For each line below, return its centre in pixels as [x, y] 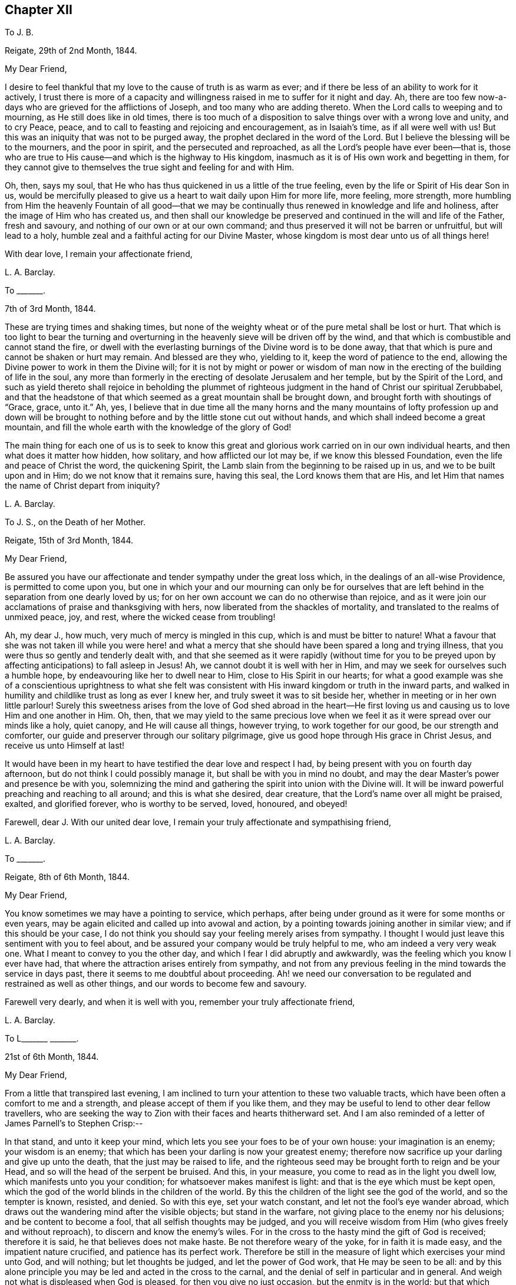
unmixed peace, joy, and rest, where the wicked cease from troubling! [140, 617]
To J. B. [19, 32]
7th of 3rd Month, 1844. [50, 309]
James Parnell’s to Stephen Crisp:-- [74, 1123]
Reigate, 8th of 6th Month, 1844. [67, 877]
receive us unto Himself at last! [65, 746]
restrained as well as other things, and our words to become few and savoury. [156, 984]
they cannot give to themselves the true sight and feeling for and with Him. [150, 167]
